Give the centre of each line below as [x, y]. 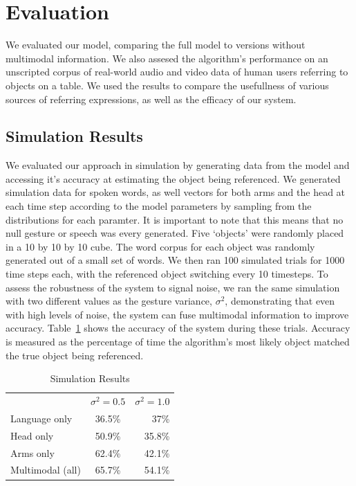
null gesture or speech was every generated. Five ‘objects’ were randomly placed [175, 233]
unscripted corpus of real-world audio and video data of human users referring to [177, 72]
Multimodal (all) [46, 470]
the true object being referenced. [75, 355]
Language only [41, 418]
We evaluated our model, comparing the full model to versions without [156, 45]
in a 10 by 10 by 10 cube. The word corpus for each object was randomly [160, 246]
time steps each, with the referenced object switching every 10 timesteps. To [167, 274]
